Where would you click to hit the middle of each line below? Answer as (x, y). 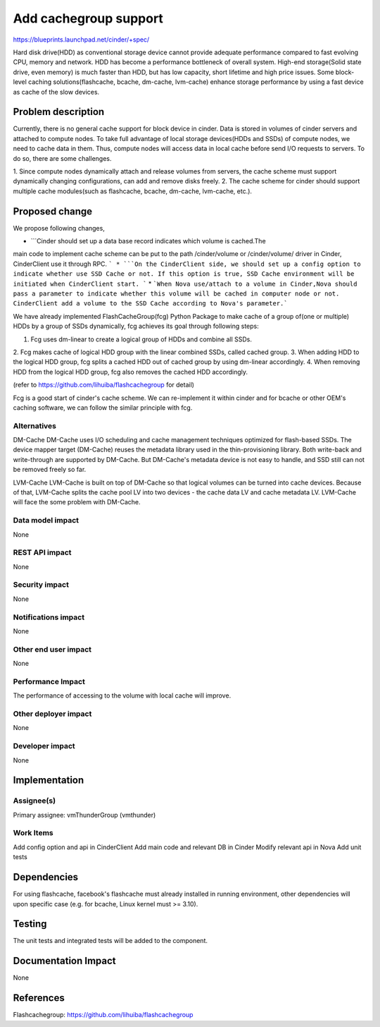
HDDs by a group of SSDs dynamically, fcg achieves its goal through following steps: (136, 326)
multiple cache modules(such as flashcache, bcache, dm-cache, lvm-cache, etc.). (133, 191)
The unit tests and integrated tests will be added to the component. (110, 941)
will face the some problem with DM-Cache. (77, 502)
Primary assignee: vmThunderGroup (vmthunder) (84, 815)
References (39, 998)
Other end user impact (52, 649)
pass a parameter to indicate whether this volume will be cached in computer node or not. (176, 294)
